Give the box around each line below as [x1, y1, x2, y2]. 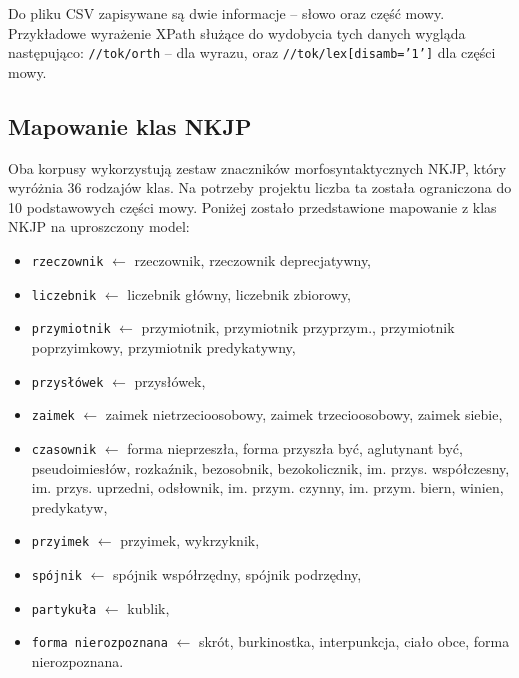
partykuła [31, 602, 97, 617]
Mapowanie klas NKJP [8, 110, 252, 141]
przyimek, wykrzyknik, [120, 530, 260, 551]
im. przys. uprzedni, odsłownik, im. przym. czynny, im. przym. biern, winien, [31, 477, 504, 498]
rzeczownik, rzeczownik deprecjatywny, [134, 250, 372, 271]
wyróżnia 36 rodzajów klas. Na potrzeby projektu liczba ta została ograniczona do [8, 177, 512, 198]
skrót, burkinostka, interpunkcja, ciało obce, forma [198, 631, 510, 652]
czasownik [31, 442, 97, 457]
